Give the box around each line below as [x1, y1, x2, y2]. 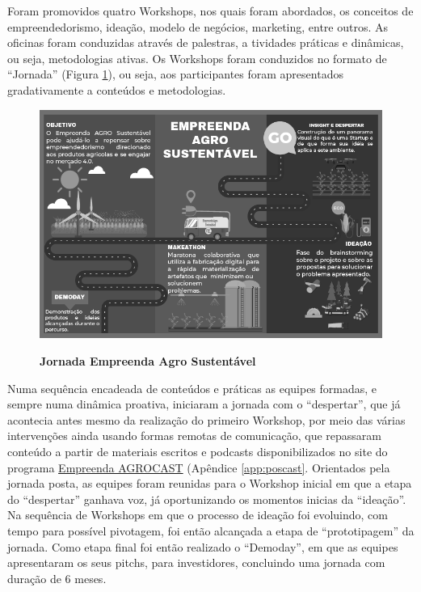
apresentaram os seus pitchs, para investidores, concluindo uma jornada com [7, 554, 385, 571]
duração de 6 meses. [7, 569, 107, 586]
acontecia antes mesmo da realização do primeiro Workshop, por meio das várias [7, 411, 406, 428]
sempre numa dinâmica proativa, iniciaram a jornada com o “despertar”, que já [7, 395, 401, 412]
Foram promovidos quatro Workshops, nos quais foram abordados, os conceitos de [7, 2, 414, 19]
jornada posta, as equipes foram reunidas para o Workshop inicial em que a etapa [7, 475, 412, 492]
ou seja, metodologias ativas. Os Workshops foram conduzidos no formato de [7, 49, 387, 66]
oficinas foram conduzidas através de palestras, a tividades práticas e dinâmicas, [7, 34, 404, 51]
